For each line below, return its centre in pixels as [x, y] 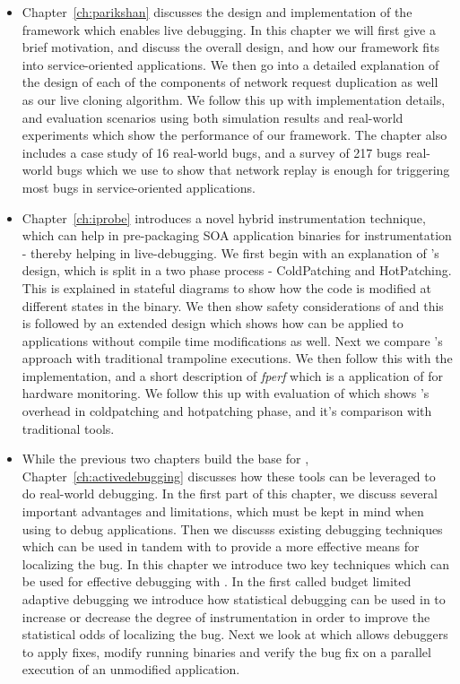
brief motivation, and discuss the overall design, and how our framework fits [231, 47]
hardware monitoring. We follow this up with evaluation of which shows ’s [226, 393]
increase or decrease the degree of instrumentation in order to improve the [226, 616]
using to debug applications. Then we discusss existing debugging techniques [232, 528]
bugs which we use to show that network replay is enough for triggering [253, 170]
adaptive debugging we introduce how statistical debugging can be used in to [234, 599]
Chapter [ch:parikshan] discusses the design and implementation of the [217, 12]
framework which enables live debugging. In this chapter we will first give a [229, 29]
